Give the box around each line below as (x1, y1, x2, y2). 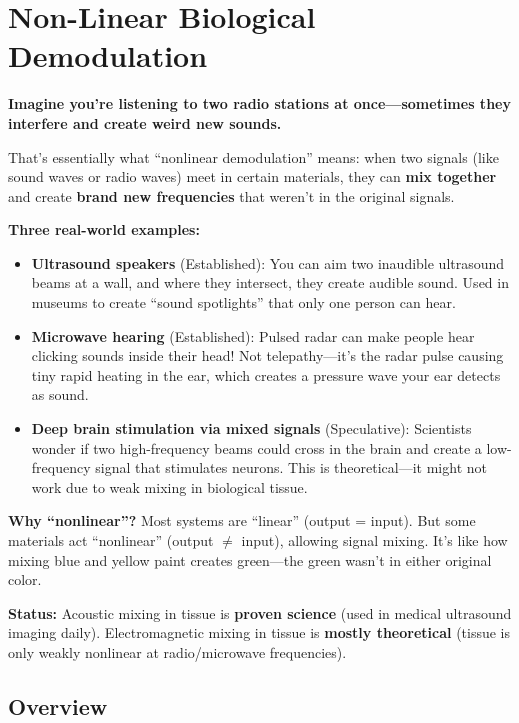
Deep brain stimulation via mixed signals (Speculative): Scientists (31, 418, 472, 439)
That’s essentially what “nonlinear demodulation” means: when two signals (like (8, 146, 499, 167)
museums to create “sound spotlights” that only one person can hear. (31, 292, 456, 313)
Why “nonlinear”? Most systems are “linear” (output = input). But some (8, 510, 476, 531)
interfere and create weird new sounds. (8, 112, 282, 133)
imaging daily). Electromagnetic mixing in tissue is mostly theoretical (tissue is (8, 622, 511, 643)
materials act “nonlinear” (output (8, 530, 214, 550)
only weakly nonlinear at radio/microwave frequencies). (8, 641, 347, 662)
